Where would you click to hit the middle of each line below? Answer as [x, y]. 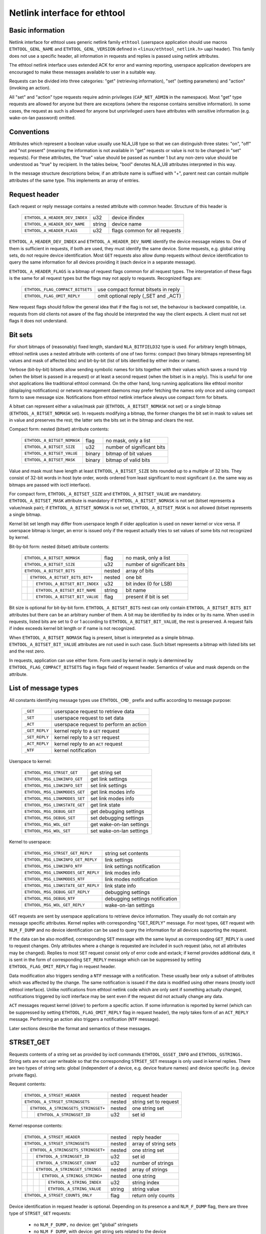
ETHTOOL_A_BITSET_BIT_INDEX [67, 584]
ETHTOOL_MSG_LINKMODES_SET [55, 798]
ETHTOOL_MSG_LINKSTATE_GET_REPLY [62, 886]
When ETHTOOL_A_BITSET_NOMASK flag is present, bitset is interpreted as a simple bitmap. [102, 637]
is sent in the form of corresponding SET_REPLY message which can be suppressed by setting [105, 960]
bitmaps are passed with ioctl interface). [50, 485]
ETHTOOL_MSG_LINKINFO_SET [53, 786]
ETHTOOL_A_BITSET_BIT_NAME [66, 590]
